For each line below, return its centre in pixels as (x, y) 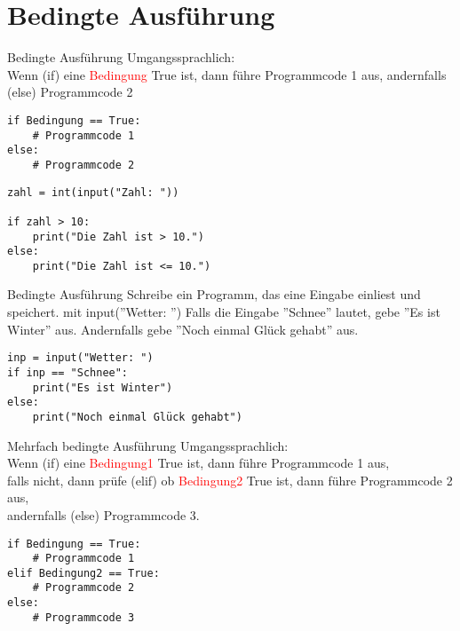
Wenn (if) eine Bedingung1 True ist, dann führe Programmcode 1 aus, (198, 463)
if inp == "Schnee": (68, 372)
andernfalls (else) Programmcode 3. (103, 514)
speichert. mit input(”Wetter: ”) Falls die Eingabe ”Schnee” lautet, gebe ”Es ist (224, 312)
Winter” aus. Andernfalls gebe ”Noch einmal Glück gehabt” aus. (183, 329)
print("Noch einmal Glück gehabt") (137, 417)
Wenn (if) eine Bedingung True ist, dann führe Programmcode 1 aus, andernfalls (227, 74)
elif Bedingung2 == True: (83, 573)
